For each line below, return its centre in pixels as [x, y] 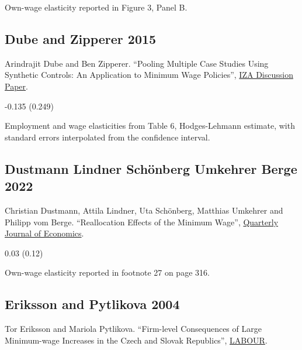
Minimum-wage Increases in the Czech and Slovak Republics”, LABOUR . [136, 340]
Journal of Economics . [44, 233]
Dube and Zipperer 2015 [81, 38]
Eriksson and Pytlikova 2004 [92, 304]
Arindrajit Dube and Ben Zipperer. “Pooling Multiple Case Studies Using [137, 63]
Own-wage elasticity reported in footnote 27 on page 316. [107, 272]
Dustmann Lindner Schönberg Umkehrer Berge [151, 168]
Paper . [16, 86]
